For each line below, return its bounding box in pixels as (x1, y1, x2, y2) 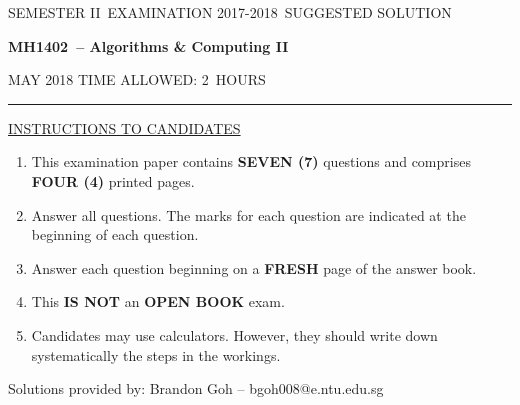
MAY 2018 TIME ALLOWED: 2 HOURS (8, 69, 266, 90)
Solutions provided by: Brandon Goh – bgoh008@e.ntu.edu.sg (8, 378, 384, 399)
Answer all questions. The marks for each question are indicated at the (31, 204, 466, 225)
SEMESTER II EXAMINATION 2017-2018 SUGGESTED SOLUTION (8, 2, 452, 22)
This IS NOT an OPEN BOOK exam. (31, 291, 285, 312)
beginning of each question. (31, 224, 199, 245)
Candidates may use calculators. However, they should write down (31, 324, 438, 345)
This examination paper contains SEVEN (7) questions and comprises (31, 151, 471, 172)
